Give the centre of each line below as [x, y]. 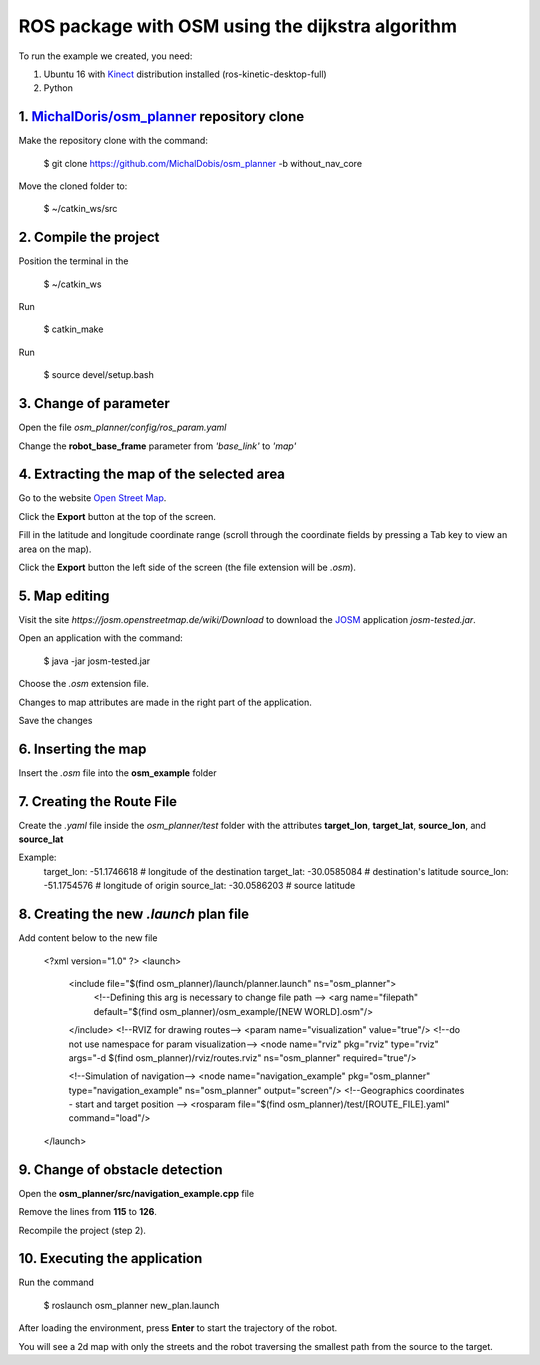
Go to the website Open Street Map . [92, 498]
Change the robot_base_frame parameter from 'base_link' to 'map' [157, 446]
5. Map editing [64, 595]
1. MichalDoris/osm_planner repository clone [161, 116]
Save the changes [55, 720]
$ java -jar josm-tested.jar [97, 661]
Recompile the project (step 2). [82, 1230]
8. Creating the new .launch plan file [134, 914]
